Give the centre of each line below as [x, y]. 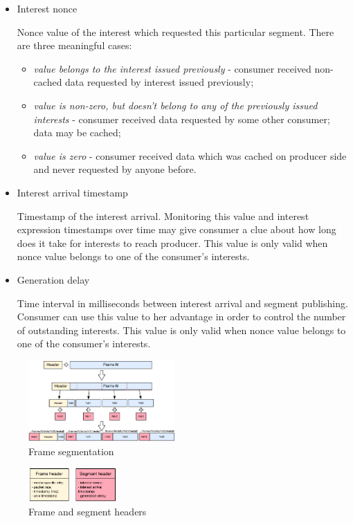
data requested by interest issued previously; [160, 82]
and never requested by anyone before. [115, 169]
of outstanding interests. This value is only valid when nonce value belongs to [181, 330]
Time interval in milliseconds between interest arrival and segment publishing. [182, 303]
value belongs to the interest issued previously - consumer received [172, 68]
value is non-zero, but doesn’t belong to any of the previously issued [175, 105]
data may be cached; [77, 132]
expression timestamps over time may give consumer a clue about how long [176, 229]
